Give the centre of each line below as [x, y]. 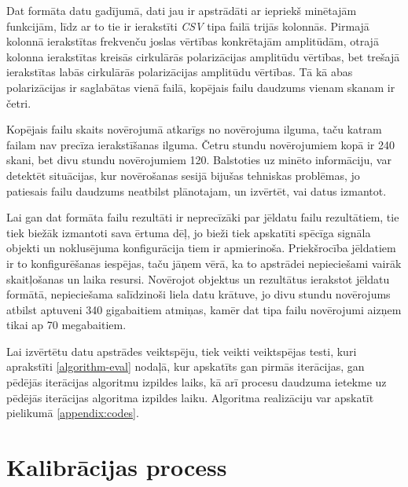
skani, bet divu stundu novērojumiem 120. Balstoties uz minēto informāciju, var [199, 160]
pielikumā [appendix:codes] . [73, 413]
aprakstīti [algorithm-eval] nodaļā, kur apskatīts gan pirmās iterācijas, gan [186, 366]
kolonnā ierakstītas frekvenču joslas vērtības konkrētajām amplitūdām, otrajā [193, 41]
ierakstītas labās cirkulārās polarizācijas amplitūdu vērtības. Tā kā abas [180, 72]
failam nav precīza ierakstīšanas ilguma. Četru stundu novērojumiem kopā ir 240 [201, 144]
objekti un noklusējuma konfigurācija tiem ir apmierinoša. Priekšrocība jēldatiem [201, 248]
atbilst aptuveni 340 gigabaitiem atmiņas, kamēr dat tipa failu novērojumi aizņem [204, 309]
